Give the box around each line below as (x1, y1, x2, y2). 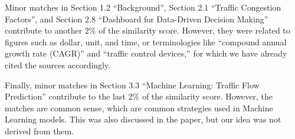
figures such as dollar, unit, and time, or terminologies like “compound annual (5, 35, 287, 48)
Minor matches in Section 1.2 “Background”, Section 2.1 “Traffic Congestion (5, 1, 281, 13)
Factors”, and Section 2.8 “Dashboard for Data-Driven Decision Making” (5, 12, 268, 25)
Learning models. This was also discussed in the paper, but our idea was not (5, 113, 281, 125)
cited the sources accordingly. (5, 58, 111, 71)
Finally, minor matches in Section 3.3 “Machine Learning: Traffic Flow (5, 78, 260, 91)
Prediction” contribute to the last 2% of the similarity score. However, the (5, 90, 273, 102)
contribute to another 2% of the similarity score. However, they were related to (5, 24, 290, 37)
